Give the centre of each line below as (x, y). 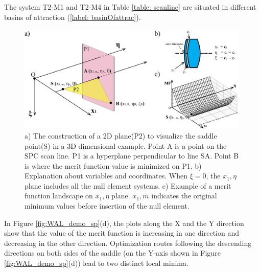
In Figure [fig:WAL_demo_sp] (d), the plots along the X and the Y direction (124, 223)
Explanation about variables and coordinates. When (106, 176)
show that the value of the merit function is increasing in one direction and (122, 233)
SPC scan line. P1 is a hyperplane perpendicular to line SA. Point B (132, 156)
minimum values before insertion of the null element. (107, 206)
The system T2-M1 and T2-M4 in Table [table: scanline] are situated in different (130, 7)
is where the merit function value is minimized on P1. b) (113, 165)
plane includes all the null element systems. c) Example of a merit (128, 185)
